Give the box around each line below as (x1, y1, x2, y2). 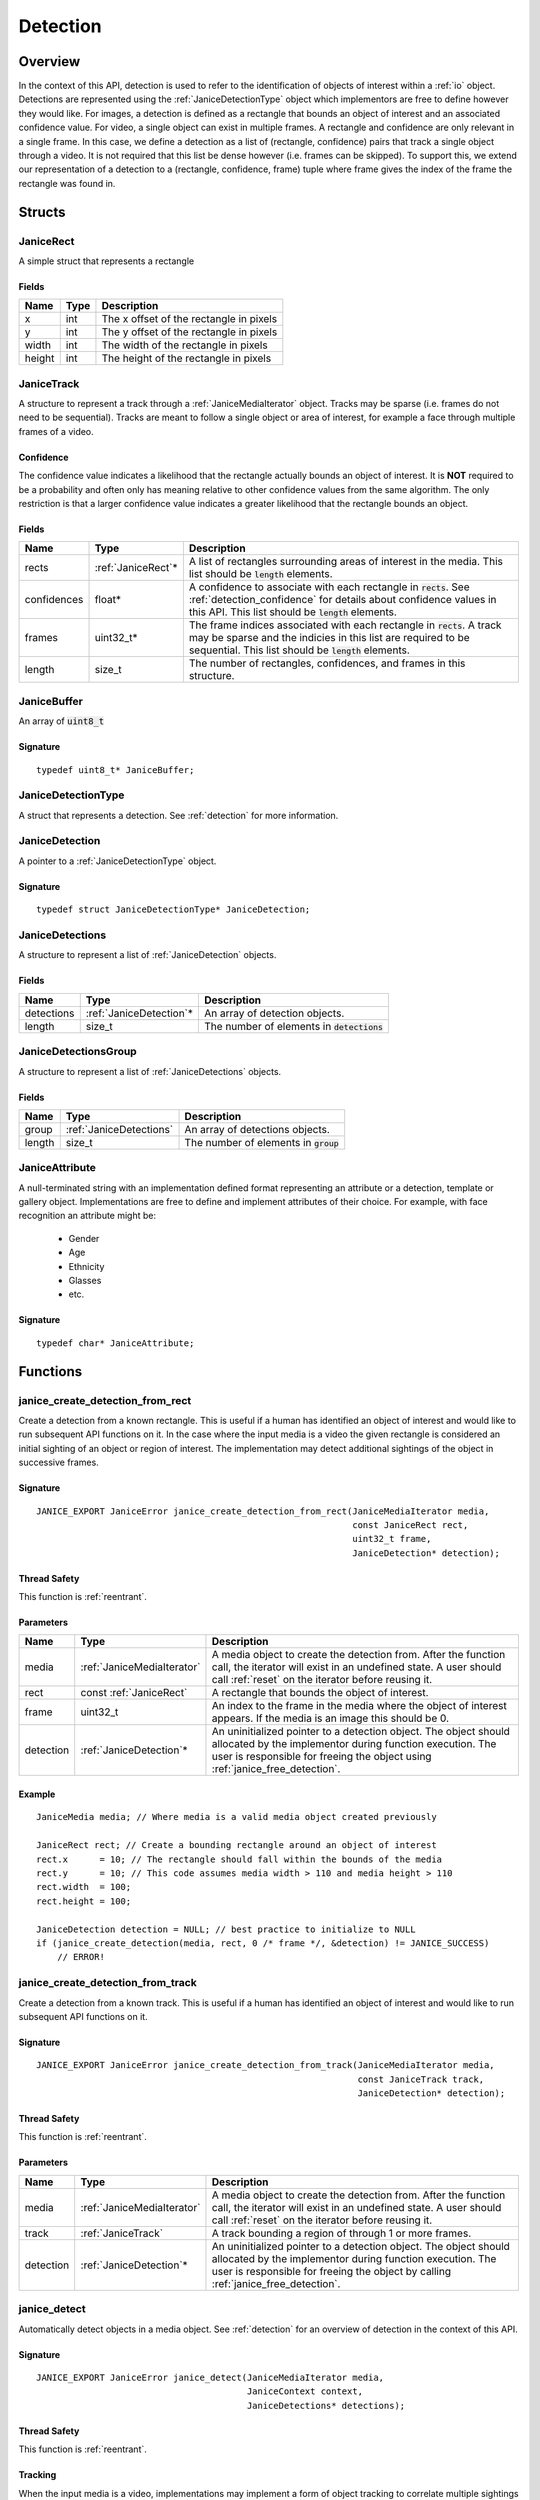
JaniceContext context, (246, 2386, 364, 2397)
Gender (68, 1232, 100, 1244)
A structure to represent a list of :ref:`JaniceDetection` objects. (18, 949, 277, 961)
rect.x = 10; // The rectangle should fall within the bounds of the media (36, 1853, 443, 1865)
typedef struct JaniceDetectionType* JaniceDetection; (36, 904, 311, 915)
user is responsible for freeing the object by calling (211, 2264, 452, 2278)
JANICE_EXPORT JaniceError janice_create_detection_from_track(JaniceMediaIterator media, (36, 2060, 495, 2071)
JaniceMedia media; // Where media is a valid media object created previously (36, 1811, 437, 1823)
